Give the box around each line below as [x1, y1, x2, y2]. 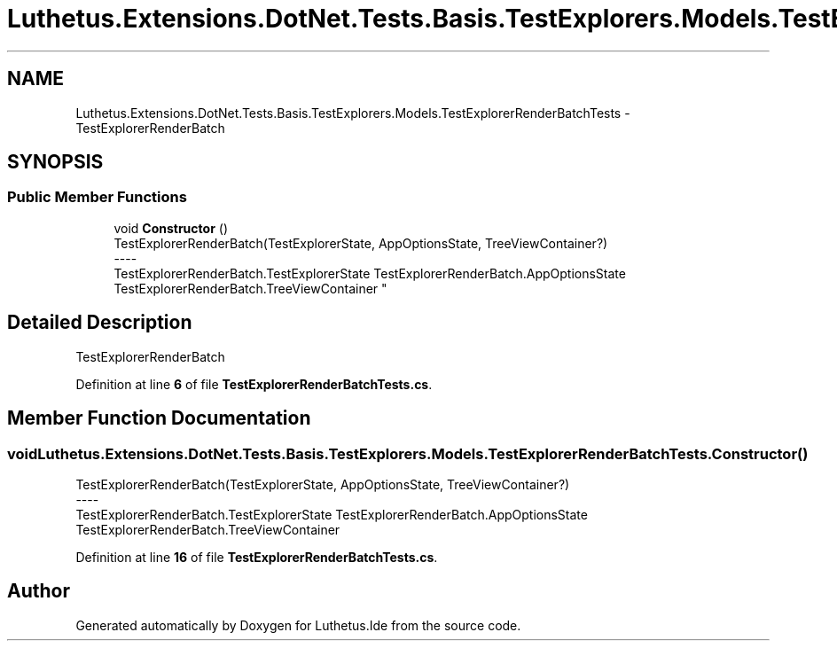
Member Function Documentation [7, 407, 311, 430]
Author [7, 580, 70, 603]
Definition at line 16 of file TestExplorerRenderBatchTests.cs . [75, 549, 438, 565]
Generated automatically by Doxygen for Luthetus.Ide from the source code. [75, 617, 521, 633]
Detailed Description [7, 311, 192, 334]
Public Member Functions [7, 188, 187, 207]
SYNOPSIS [7, 151, 104, 174]
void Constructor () [113, 220, 228, 236]
